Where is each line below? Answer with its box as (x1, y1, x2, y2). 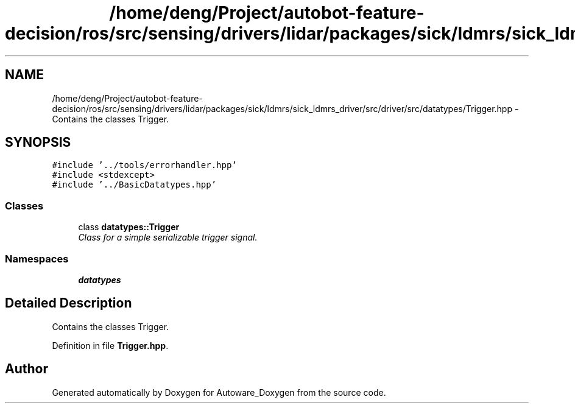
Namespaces (5, 252, 69, 265)
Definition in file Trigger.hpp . (52, 340, 169, 351)
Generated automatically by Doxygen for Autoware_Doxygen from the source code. (52, 387, 386, 398)
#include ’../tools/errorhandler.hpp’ (52, 160, 237, 171)
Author (5, 361, 48, 377)
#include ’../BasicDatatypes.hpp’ (52, 180, 217, 190)
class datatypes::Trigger (78, 222, 180, 233)
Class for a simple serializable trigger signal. (78, 232, 258, 243)
